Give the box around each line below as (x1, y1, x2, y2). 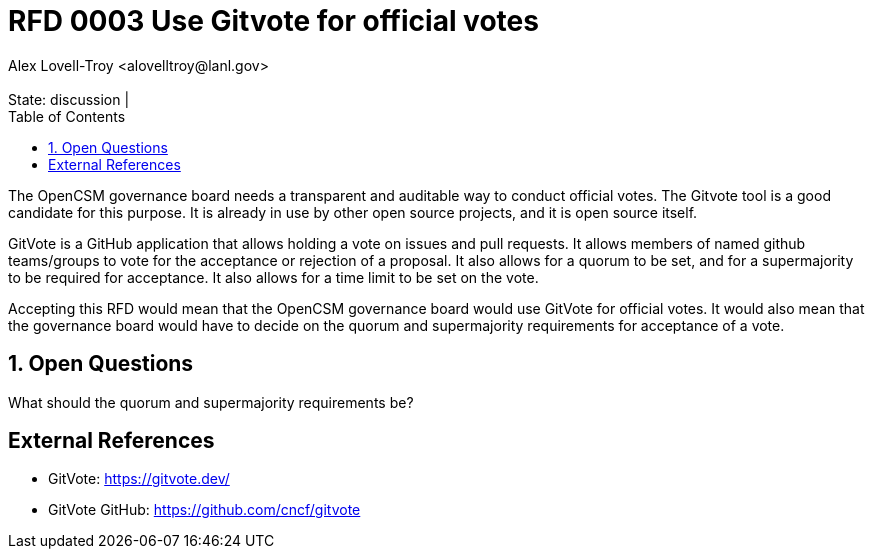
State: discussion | (8, 90, 130, 108)
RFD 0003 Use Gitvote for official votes (8, 4, 539, 38)
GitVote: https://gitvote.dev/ (48, 470, 230, 488)
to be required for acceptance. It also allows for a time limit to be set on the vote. (8, 268, 539, 286)
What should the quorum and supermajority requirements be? (8, 393, 414, 411)
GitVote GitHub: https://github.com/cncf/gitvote (48, 501, 361, 519)
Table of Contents (8, 107, 126, 125)
